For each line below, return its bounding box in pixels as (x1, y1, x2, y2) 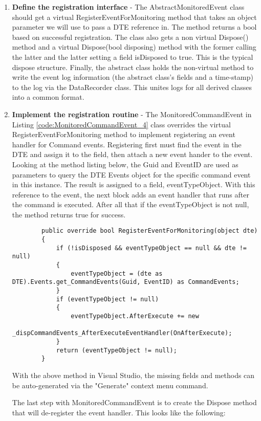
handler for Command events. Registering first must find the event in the (12, 139, 242, 149)
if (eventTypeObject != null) (56, 295, 159, 303)
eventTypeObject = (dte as (71, 270, 163, 277)
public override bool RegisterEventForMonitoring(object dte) (41, 227, 258, 235)
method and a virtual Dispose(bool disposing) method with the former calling (12, 41, 256, 52)
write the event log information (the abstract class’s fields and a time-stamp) (12, 72, 253, 82)
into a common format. (12, 92, 84, 102)
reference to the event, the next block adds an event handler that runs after (12, 189, 249, 200)
